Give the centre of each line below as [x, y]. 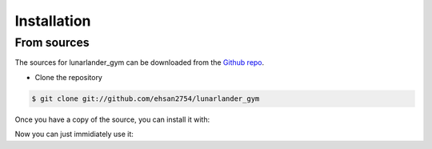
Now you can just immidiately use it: [74, 134]
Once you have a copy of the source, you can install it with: [112, 119]
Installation [53, 21]
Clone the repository [69, 77]
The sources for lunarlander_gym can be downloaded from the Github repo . [140, 62]
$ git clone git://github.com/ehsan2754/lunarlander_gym [146, 99]
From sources [52, 42]
